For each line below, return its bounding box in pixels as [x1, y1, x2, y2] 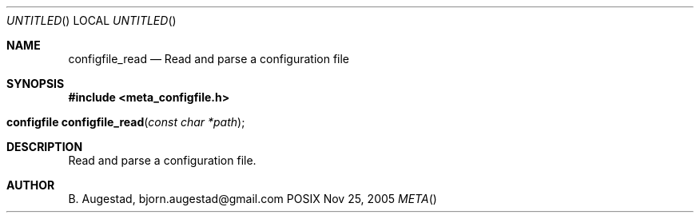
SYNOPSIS [6, 77, 65, 90]
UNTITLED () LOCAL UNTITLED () [6, 14, 177, 27]
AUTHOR [6, 178, 55, 192]
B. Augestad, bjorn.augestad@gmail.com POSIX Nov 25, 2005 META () [68, 192, 437, 205]
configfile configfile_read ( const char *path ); [6, 115, 245, 129]
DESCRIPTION [6, 140, 83, 153]
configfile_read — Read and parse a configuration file [68, 52, 350, 66]
